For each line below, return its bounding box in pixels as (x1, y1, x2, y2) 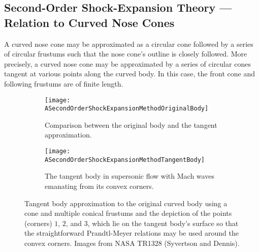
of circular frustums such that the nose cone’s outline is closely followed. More (4, 48, 247, 59)
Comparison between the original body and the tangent (45, 119, 217, 130)
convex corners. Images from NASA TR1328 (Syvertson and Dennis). (24, 237, 240, 248)
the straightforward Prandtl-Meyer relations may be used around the (24, 228, 239, 238)
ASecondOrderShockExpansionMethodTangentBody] (45, 156, 205, 163)
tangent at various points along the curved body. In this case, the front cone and (4, 68, 255, 79)
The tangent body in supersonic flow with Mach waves (45, 171, 214, 181)
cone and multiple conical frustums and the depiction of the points (24, 208, 232, 218)
